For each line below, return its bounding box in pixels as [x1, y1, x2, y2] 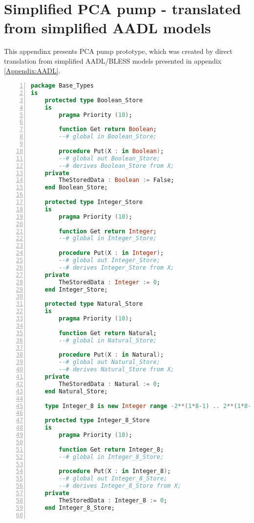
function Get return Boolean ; [59, 126, 157, 133]
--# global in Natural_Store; [59, 337, 157, 344]
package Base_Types [31, 82, 94, 90]
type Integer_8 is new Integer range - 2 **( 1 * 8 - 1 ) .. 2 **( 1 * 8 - [44, 402, 252, 409]
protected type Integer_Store [44, 199, 143, 206]
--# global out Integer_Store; [59, 257, 160, 264]
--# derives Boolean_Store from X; [59, 162, 174, 169]
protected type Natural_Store [44, 300, 143, 308]
